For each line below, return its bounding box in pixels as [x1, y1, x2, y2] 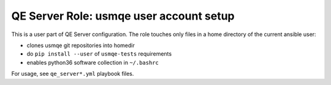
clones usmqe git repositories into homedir [26, 42, 135, 49]
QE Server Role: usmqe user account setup [11, 9, 235, 23]
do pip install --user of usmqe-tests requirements [26, 50, 172, 57]
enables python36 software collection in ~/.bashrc [26, 59, 159, 66]
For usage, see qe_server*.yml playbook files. [11, 70, 134, 78]
